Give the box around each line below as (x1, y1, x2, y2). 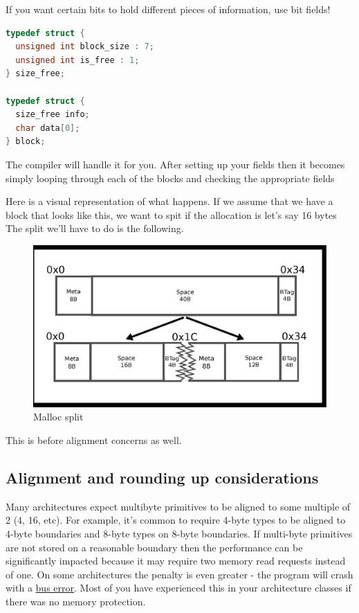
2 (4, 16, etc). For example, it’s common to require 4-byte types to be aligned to (6, 513, 346, 527)
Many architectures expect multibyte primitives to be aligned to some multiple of (6, 499, 351, 513)
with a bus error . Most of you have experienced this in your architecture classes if (6, 580, 351, 595)
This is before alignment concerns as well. (6, 433, 182, 447)
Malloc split (33, 409, 84, 424)
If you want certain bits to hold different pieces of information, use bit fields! (6, 2, 331, 16)
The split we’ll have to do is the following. (6, 221, 184, 236)
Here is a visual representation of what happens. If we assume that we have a (6, 194, 333, 208)
